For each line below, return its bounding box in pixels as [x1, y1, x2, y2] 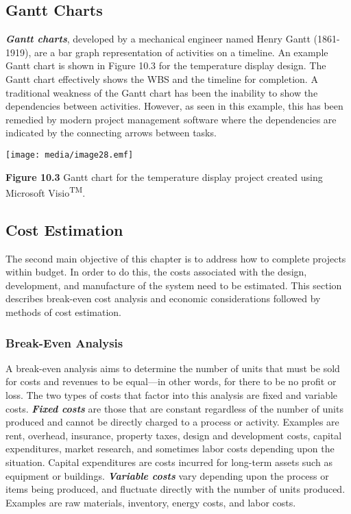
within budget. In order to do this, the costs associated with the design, [5, 265, 307, 279]
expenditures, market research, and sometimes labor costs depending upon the [5, 441, 335, 456]
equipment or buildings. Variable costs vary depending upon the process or [5, 468, 329, 482]
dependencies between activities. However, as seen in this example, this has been [5, 99, 343, 113]
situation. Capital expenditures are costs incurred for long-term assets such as [5, 455, 332, 469]
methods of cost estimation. [5, 305, 121, 319]
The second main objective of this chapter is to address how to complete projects [5, 251, 346, 265]
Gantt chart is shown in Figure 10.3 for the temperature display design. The [5, 58, 326, 73]
